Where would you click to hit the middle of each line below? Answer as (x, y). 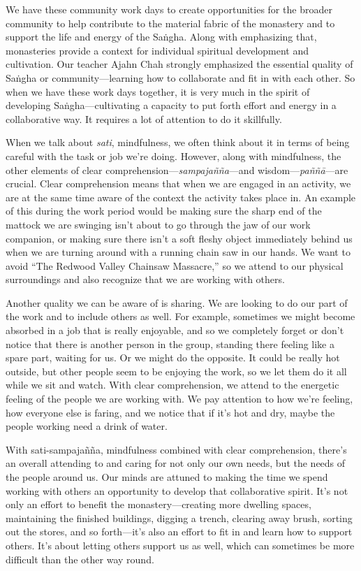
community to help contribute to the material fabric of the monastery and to (170, 23)
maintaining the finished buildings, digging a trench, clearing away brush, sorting (179, 518)
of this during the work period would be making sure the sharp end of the (164, 211)
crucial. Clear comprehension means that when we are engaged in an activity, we (178, 183)
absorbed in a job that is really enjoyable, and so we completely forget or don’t (175, 330)
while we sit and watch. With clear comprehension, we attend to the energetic (172, 385)
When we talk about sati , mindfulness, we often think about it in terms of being (178, 142)
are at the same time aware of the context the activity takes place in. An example (181, 197)
